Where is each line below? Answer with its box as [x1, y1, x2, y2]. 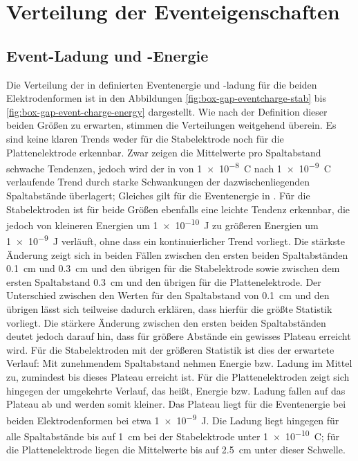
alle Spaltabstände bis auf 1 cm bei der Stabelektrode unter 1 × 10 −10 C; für [6, 427, 339, 443]
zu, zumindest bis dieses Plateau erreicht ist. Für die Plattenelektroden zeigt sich [6, 370, 350, 384]
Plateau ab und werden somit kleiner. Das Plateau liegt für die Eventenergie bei [6, 397, 346, 411]
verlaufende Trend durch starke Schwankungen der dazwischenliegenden [6, 174, 310, 189]
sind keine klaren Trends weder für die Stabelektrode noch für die [6, 131, 284, 145]
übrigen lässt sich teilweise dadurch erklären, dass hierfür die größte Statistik [6, 302, 332, 316]
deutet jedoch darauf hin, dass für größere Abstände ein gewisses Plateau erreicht [6, 329, 351, 343]
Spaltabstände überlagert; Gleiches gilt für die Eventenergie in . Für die [6, 188, 310, 202]
